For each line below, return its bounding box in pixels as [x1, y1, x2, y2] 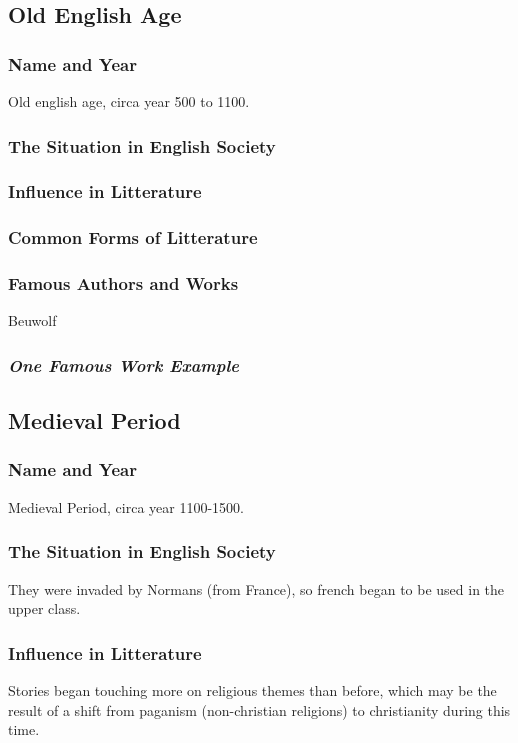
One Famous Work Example [8, 352, 240, 377]
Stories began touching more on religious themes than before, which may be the [8, 680, 497, 700]
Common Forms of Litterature [8, 225, 258, 250]
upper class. [8, 598, 81, 619]
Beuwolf [8, 310, 57, 331]
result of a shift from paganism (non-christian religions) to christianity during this [8, 699, 511, 720]
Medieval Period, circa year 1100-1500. [8, 496, 244, 517]
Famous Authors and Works [8, 271, 239, 296]
